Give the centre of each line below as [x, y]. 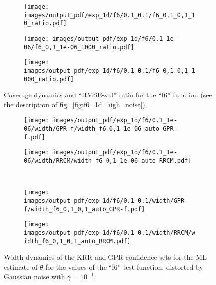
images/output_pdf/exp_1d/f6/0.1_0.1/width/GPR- [106, 201]
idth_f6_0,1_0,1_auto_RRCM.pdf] [77, 241]
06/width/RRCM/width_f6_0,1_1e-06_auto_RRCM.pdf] [108, 161]
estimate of [21, 266]
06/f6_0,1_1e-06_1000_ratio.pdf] [79, 47]
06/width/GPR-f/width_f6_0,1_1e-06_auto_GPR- [101, 129]
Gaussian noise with [35, 276]
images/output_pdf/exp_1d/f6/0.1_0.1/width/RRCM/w [109, 233]
